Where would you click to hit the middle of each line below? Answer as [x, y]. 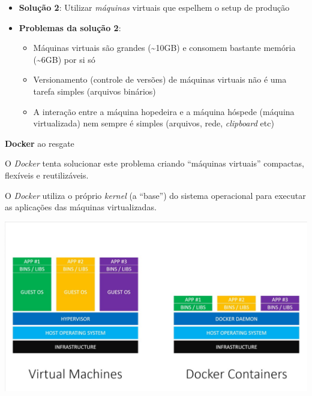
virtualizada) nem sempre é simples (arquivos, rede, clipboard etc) [154, 123]
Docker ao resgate [40, 143]
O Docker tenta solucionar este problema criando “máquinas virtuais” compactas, [154, 163]
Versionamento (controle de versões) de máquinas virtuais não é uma [160, 79]
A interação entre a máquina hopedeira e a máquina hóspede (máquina [164, 111]
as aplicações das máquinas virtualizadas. [81, 207]
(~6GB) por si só [64, 59]
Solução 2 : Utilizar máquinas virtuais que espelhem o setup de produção [154, 7]
